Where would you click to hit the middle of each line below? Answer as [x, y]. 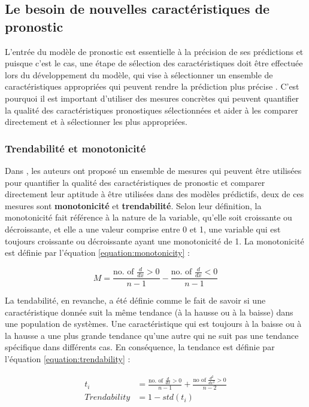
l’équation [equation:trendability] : [68, 359]
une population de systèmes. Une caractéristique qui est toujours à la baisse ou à [153, 324]
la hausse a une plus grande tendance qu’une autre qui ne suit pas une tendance [152, 335]
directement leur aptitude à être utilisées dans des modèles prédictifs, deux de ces [154, 194]
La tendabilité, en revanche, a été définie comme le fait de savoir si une [135, 300]
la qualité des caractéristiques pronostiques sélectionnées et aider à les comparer [152, 110]
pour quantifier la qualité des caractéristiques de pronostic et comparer [135, 182]
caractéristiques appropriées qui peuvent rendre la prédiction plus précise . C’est [152, 86]
